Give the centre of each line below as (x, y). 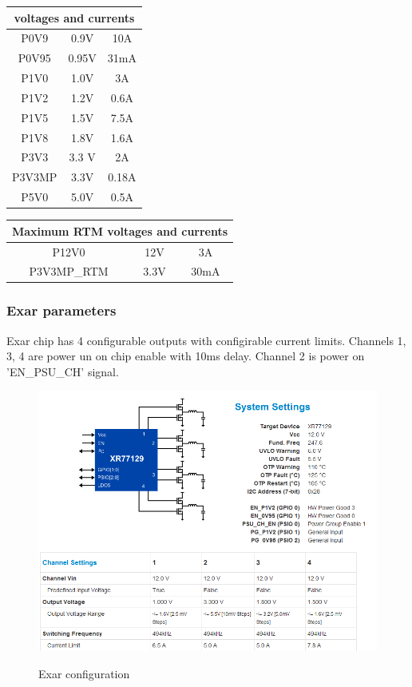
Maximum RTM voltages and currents (120, 230)
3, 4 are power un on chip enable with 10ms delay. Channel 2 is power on (186, 356)
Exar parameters (61, 310)
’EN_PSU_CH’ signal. (63, 371)
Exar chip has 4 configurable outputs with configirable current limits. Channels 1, (206, 340)
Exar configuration (84, 673)
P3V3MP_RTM (69, 271)
